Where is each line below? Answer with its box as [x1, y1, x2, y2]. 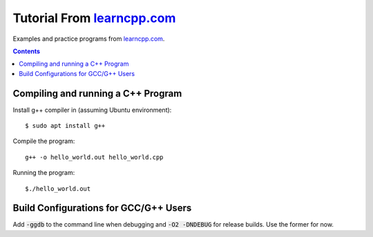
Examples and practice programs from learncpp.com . [12, 35, 165, 43]
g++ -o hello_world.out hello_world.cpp [25, 153, 164, 161]
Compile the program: [12, 137, 75, 145]
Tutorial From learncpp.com [12, 10, 176, 26]
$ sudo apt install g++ [25, 122, 106, 130]
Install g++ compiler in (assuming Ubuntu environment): [12, 106, 172, 114]
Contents [12, 47, 41, 55]
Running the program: [12, 169, 75, 177]
